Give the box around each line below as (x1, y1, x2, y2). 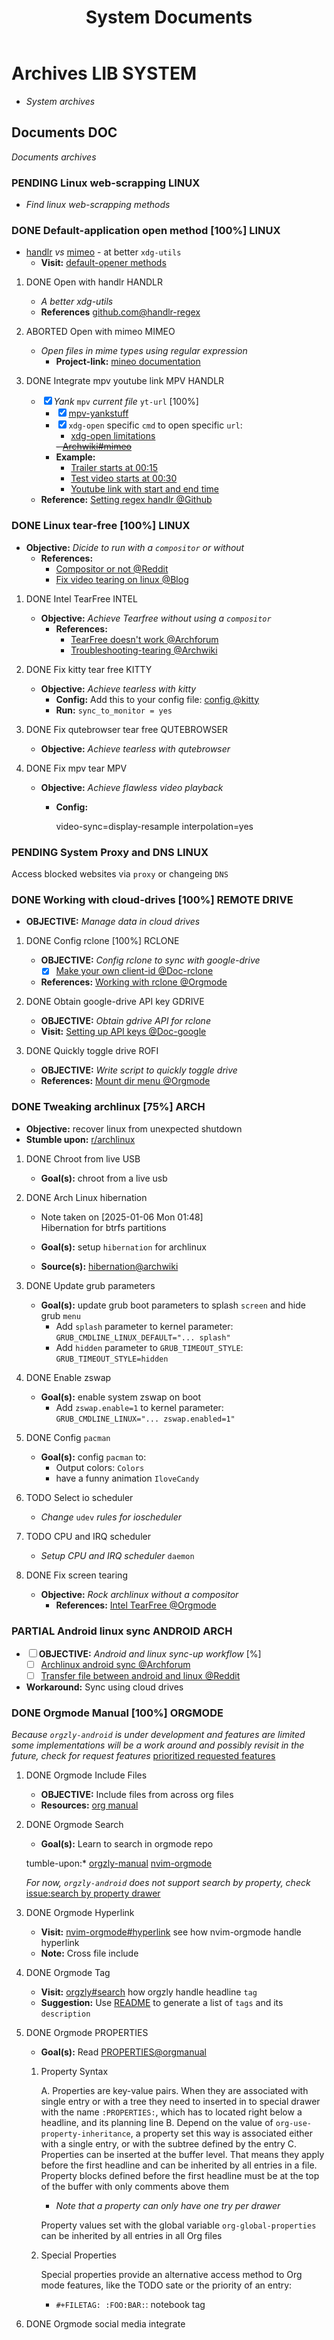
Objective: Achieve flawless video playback (40, 781, 224, 793)
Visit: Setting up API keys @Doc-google (40, 1026, 207, 1038)
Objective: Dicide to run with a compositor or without (25, 541, 245, 553)
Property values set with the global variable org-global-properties (40, 2219, 317, 2231)
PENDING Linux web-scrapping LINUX (11, 176, 201, 190)
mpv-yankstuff (68, 407, 129, 420)
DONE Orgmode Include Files (25, 1769, 148, 1781)
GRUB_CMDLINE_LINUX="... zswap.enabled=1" (55, 1414, 236, 1424)
